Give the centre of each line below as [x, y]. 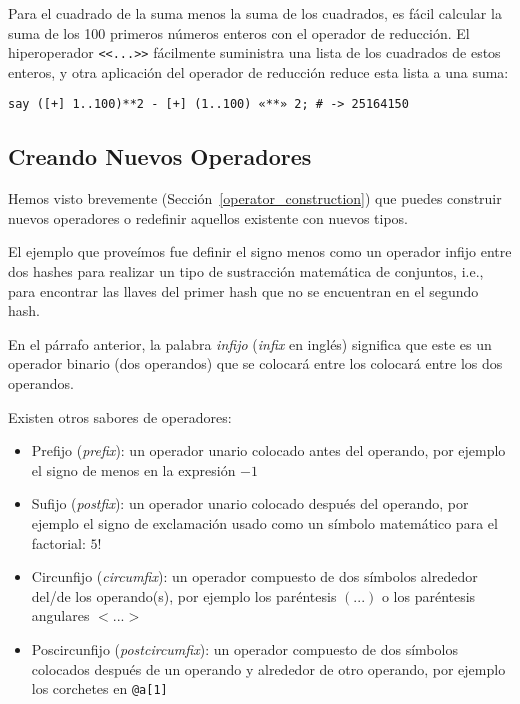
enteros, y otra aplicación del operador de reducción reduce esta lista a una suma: [258, 71]
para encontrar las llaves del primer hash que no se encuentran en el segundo [243, 290]
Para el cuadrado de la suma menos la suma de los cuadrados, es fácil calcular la [255, 13]
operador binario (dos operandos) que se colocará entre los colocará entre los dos [255, 363]
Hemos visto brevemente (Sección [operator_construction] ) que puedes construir [255, 198]
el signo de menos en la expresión [133, 469]
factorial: [58, 542]
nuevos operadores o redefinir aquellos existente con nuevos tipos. [208, 217]
